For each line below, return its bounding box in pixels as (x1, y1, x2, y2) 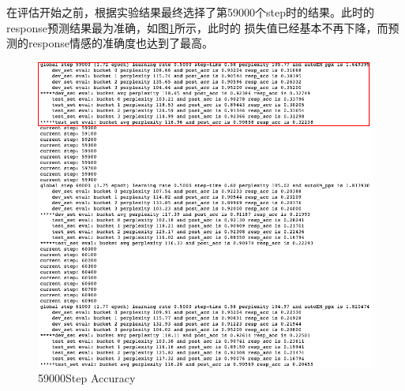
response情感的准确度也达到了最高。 (28, 35, 213, 51)
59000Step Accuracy (38, 370, 136, 386)
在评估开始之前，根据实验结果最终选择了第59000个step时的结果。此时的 (6, 4, 374, 20)
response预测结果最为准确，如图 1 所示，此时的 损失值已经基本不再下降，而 (6, 19, 388, 35)
